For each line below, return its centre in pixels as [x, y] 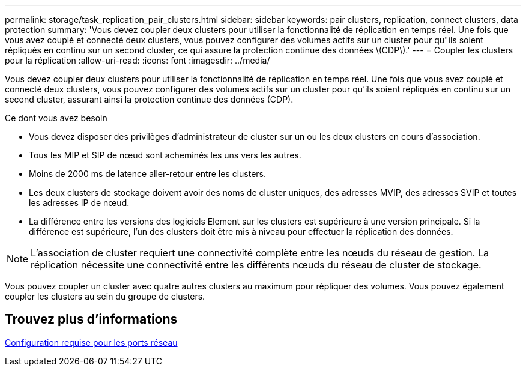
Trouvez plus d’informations [91, 319]
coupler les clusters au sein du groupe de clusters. [105, 296]
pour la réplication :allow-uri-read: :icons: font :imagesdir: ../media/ [138, 60]
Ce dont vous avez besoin [56, 118]
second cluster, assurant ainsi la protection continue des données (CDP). [149, 99]
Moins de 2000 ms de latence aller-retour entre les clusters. [148, 174]
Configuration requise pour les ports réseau [91, 342]
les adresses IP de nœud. [79, 203]
